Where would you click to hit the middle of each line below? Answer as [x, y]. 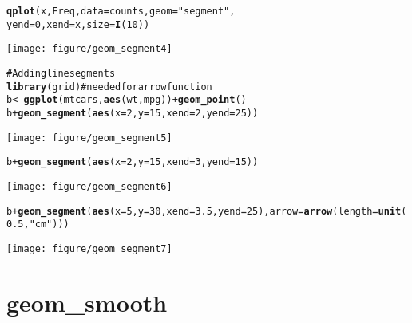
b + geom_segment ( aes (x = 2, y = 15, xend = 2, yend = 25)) [133, 113]
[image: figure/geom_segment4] [89, 49]
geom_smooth [87, 302]
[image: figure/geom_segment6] [89, 186]
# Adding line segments [61, 73]
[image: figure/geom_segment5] [89, 138]
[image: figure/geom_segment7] [89, 248]
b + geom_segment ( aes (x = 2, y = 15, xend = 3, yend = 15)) [133, 162]
